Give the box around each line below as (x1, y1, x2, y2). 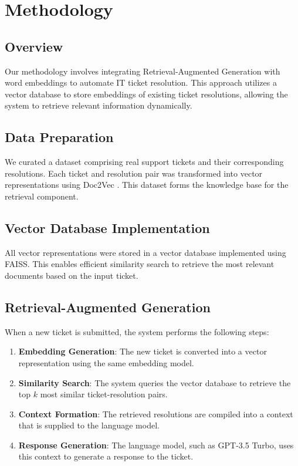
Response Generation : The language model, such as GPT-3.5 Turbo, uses (18, 438, 294, 451)
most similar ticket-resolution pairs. (40, 388, 168, 400)
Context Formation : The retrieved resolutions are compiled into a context (18, 407, 293, 420)
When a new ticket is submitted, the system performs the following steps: (5, 325, 269, 337)
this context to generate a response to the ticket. (18, 450, 194, 462)
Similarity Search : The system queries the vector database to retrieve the (18, 376, 291, 389)
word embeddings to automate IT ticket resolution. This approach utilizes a (5, 76, 277, 89)
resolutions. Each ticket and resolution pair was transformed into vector (5, 167, 263, 179)
